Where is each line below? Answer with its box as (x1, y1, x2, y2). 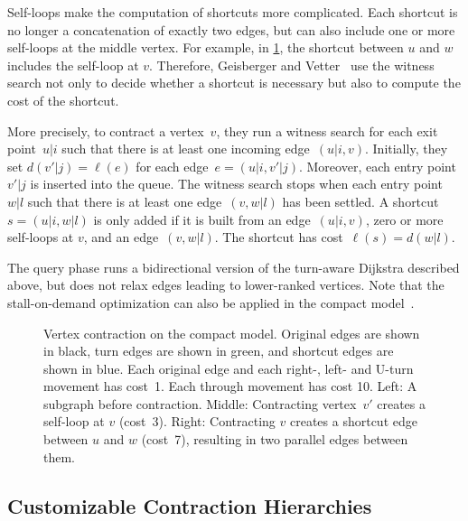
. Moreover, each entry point (298, 156, 456, 175)
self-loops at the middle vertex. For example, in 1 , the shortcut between (7, 38, 404, 57)
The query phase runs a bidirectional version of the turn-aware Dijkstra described (7, 257, 460, 276)
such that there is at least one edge (27, 191, 222, 210)
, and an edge (83, 228, 159, 247)
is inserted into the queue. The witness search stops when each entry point (30, 174, 443, 193)
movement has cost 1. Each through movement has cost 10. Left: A (43, 377, 417, 395)
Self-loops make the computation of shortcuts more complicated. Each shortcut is (7, 3, 458, 21)
